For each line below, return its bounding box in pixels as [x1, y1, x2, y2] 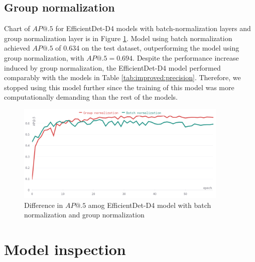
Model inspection [4, 238, 126, 259]
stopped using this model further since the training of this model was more [4, 82, 234, 92]
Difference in [24, 199, 63, 210]
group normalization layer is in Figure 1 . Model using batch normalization [4, 33, 232, 43]
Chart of [4, 23, 30, 34]
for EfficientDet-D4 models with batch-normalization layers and [55, 23, 251, 34]
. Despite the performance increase [133, 52, 239, 63]
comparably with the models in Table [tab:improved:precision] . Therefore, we [4, 72, 241, 83]
